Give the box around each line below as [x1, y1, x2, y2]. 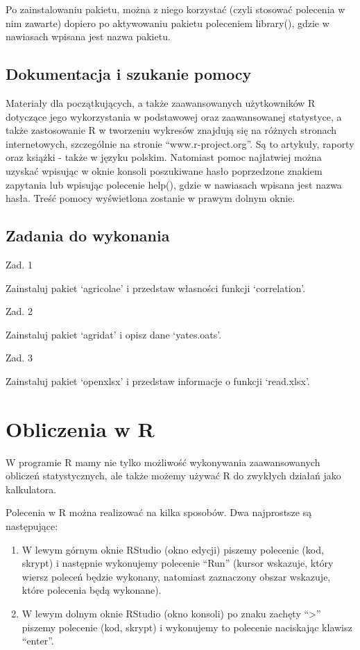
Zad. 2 [6, 304, 33, 318]
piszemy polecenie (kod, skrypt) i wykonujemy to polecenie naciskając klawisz [22, 619, 352, 634]
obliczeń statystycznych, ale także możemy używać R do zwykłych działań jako [6, 468, 341, 483]
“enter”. [22, 633, 54, 648]
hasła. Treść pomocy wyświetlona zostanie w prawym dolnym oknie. [6, 191, 295, 205]
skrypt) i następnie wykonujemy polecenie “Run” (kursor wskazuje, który [22, 556, 334, 570]
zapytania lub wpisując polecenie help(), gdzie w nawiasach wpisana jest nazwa [6, 177, 342, 191]
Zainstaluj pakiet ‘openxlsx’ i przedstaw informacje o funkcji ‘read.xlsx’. [6, 373, 310, 388]
